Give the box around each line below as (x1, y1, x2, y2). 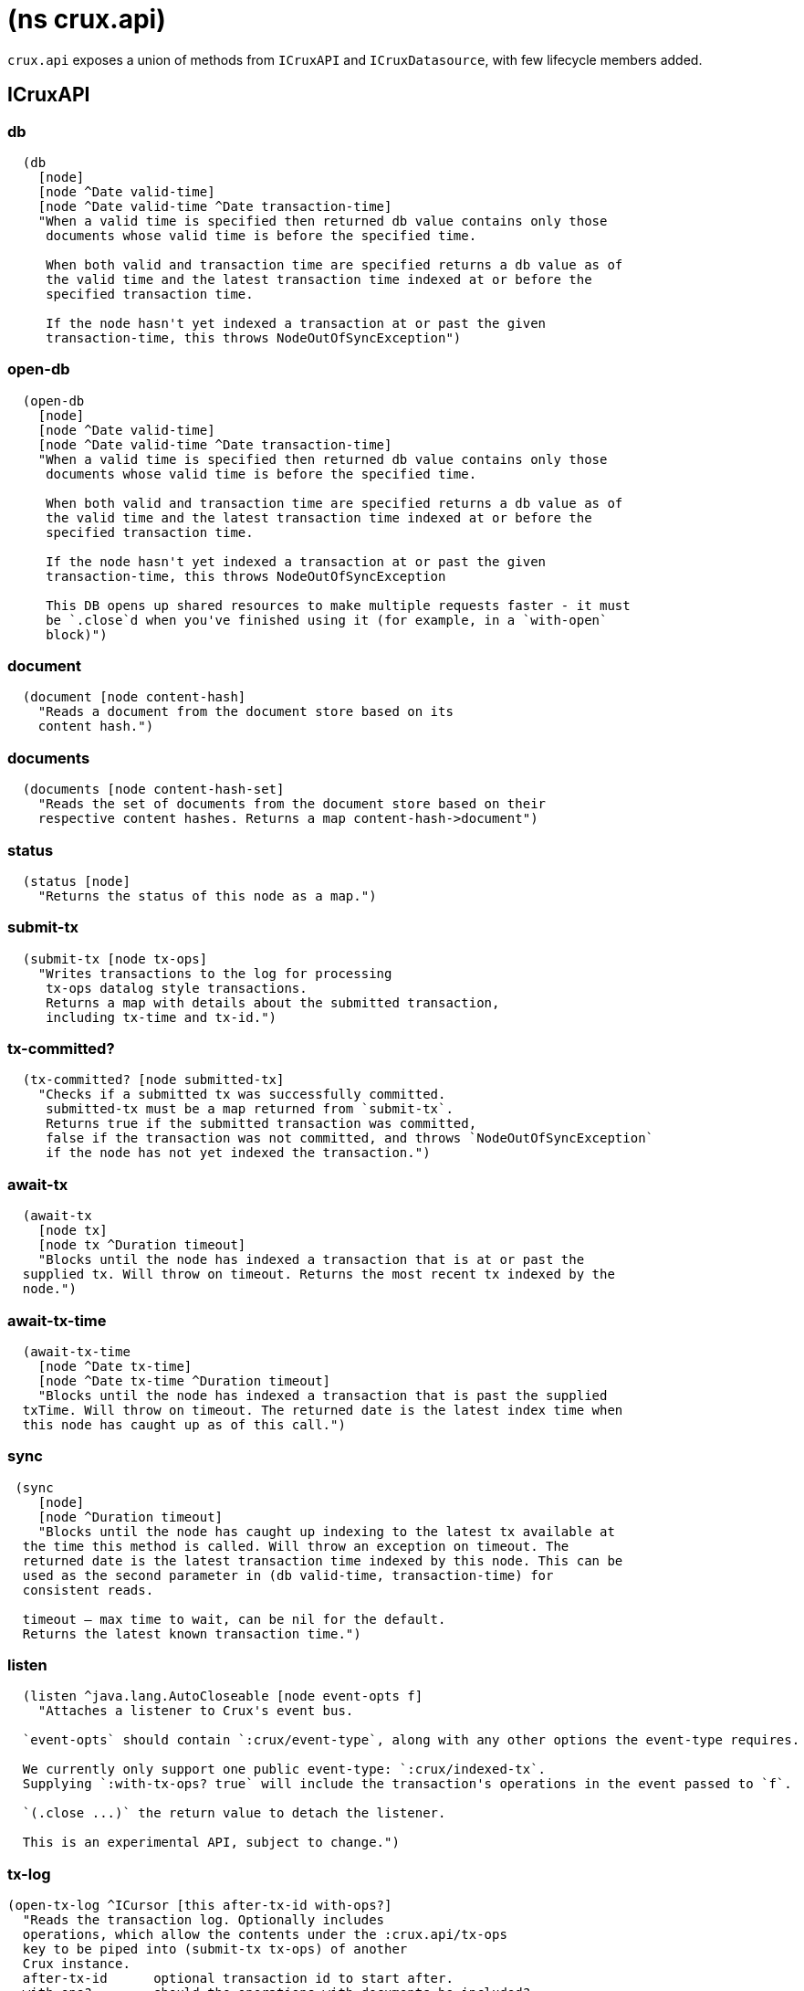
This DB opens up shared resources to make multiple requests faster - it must (46, 597, 631, 613)
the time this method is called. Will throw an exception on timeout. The (22, 1538, 569, 1554)
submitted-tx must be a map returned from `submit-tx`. (46, 1101, 454, 1117)
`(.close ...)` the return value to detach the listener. (22, 1806, 446, 1821)
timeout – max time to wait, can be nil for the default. (22, 1611, 446, 1627)
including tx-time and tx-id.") (46, 1009, 277, 1025)
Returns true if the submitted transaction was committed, (46, 1116, 477, 1132)
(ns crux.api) (7, 4, 166, 35)
